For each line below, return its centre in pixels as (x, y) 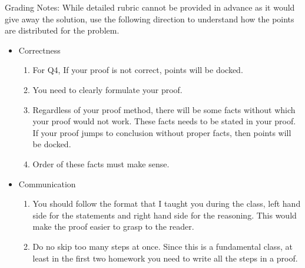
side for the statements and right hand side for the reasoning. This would (165, 215)
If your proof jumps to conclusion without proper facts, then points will (162, 132)
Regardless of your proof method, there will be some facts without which (164, 109)
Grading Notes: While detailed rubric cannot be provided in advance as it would (150, 7)
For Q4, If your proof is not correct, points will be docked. (138, 70)
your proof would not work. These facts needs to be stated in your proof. (164, 121)
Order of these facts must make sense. (101, 163)
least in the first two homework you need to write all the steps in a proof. (165, 258)
